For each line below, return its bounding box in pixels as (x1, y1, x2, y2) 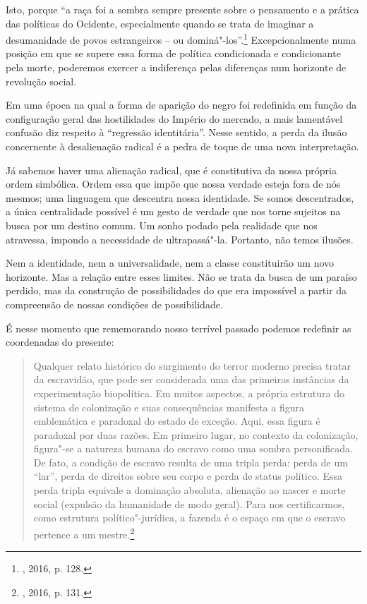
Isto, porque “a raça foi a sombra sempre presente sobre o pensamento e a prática (6, 2, 359, 16)
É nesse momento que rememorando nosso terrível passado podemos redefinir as (6, 320, 351, 335)
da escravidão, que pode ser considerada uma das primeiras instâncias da (33, 372, 349, 387)
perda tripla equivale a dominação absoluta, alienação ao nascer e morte (33, 483, 346, 497)
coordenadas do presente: (6, 334, 114, 349)
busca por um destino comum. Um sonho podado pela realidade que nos (6, 217, 318, 232)
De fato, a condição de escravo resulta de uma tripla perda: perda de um (33, 454, 348, 469)
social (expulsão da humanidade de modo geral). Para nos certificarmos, (33, 496, 345, 511)
